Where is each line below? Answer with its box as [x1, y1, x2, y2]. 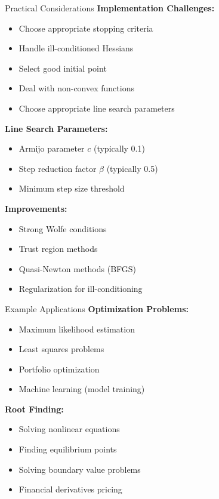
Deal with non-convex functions [18, 82, 134, 94]
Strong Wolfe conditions [18, 222, 107, 235]
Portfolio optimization [18, 362, 100, 375]
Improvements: [5, 202, 67, 214]
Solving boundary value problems [18, 463, 141, 475]
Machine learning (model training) [18, 383, 145, 395]
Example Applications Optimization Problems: [5, 302, 189, 315]
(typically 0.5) [106, 162, 158, 174]
